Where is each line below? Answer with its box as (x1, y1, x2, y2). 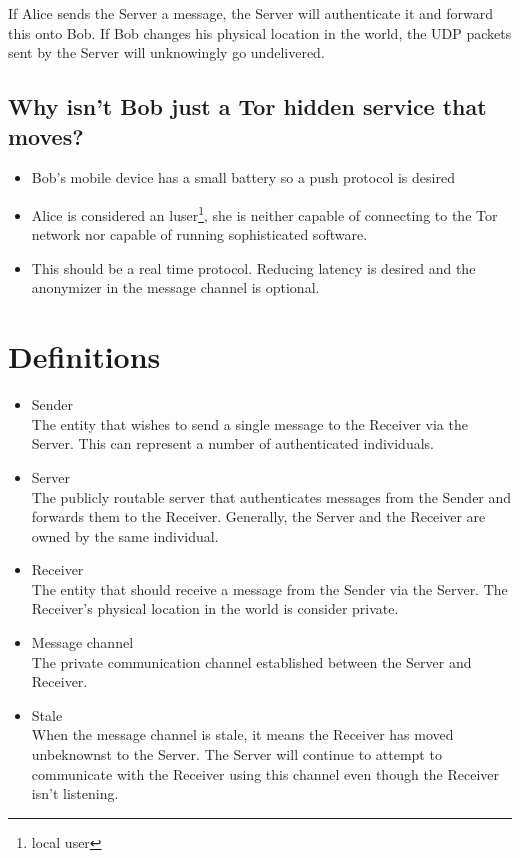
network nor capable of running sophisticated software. (31, 224, 368, 245)
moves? (8, 120, 84, 151)
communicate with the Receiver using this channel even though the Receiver (31, 763, 500, 784)
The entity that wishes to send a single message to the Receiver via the (31, 413, 468, 434)
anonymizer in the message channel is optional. (31, 277, 320, 298)
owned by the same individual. (31, 525, 219, 546)
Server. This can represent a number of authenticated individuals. (31, 433, 434, 454)
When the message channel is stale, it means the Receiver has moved (31, 724, 454, 745)
